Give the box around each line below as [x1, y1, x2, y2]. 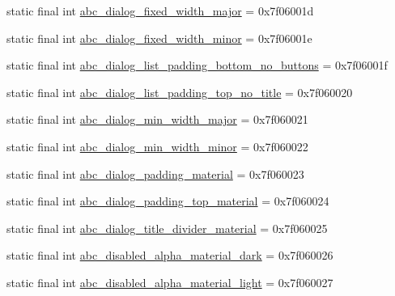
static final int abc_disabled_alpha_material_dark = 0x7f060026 [6, 247, 333, 264]
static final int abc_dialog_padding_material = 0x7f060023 [6, 165, 304, 182]
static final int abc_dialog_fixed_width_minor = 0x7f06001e [6, 29, 312, 46]
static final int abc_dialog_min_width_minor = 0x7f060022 [6, 137, 308, 154]
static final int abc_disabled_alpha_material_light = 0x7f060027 [6, 273, 333, 290]
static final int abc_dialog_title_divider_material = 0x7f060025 [6, 219, 328, 236]
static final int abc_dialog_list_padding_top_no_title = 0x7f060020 [6, 83, 353, 100]
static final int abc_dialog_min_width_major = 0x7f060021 [6, 111, 308, 128]
